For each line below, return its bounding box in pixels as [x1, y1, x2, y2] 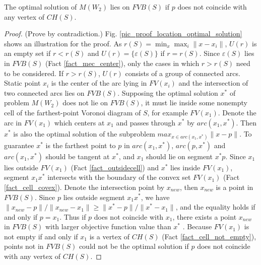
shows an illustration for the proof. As [4, 38, 122, 48]
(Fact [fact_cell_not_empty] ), [162, 231, 256, 241]
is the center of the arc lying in [51, 78, 147, 88]
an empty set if [4, 48, 51, 58]
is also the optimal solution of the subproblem [13, 128, 155, 139]
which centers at [54, 117, 105, 127]
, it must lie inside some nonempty [141, 97, 247, 108]
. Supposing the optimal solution [117, 87, 218, 98]
